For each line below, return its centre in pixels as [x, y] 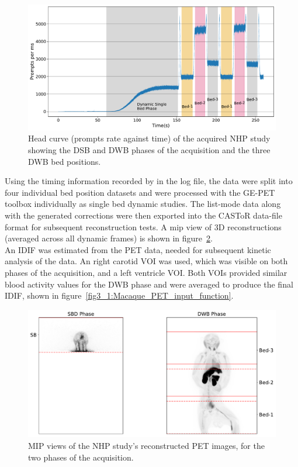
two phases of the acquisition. [81, 457]
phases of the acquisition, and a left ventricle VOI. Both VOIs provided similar [146, 273]
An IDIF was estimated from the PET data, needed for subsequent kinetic [138, 249]
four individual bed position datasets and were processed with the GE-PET [140, 192]
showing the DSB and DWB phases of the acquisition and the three [149, 150]
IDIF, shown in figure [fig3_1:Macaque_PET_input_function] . [119, 295]
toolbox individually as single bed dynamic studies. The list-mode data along [143, 204]
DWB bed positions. [65, 161]
